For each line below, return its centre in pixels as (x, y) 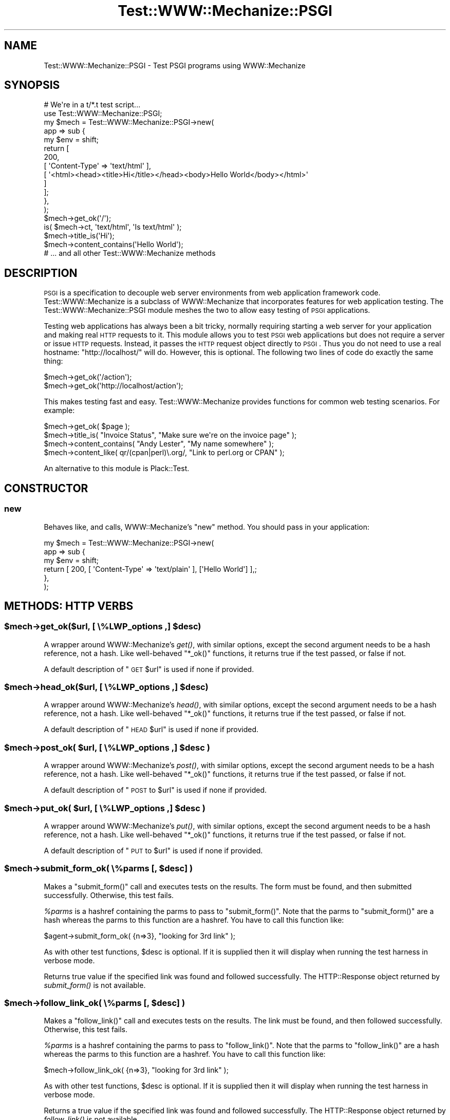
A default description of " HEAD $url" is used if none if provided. (151, 730)
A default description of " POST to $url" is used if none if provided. (155, 790)
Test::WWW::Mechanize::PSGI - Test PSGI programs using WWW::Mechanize (175, 65)
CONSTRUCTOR (46, 488)
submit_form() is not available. (95, 985)
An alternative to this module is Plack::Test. (117, 469)
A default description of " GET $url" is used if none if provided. (149, 669)
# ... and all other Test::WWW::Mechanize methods (130, 253)
